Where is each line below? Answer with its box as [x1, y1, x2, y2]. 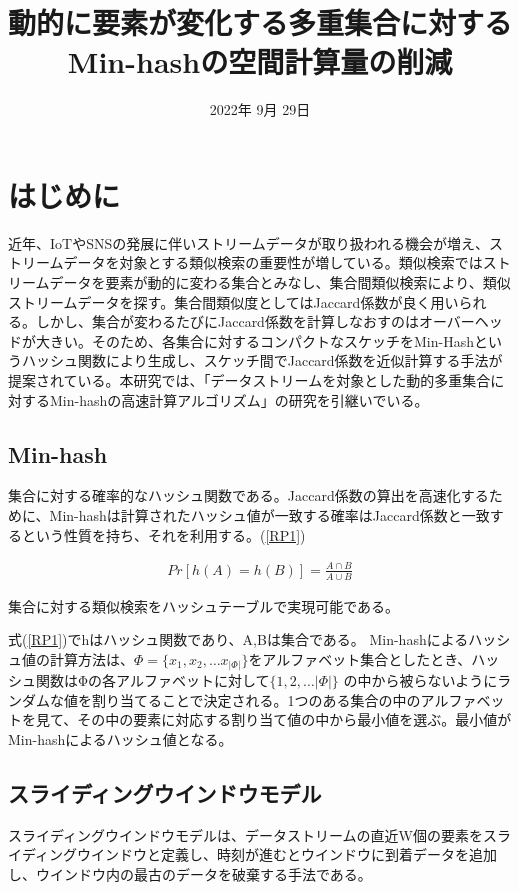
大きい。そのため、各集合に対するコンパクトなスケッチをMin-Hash [35, 330, 474, 351]
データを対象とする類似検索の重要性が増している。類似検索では [63, 252, 483, 273]
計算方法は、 [49, 648, 134, 669]
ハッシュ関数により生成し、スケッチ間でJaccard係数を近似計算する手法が [21, 350, 503, 371]
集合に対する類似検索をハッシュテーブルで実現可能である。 [8, 595, 400, 616]
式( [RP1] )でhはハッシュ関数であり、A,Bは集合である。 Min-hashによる [8, 629, 469, 650]
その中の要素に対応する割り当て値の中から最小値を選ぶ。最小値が [77, 709, 512, 730]
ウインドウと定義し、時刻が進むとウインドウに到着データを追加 [77, 844, 498, 865]
